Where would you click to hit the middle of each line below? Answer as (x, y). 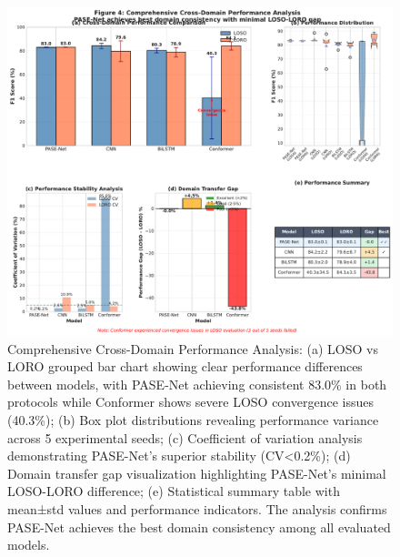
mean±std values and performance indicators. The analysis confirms (197, 509)
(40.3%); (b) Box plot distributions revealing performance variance (193, 420)
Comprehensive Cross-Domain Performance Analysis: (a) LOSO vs (193, 348)
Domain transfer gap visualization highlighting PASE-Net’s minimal (197, 473)
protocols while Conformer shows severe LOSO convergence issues (190, 402)
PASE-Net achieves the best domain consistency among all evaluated (199, 527)
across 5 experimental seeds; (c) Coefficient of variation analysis (185, 437)
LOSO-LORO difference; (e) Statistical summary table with (174, 491)
